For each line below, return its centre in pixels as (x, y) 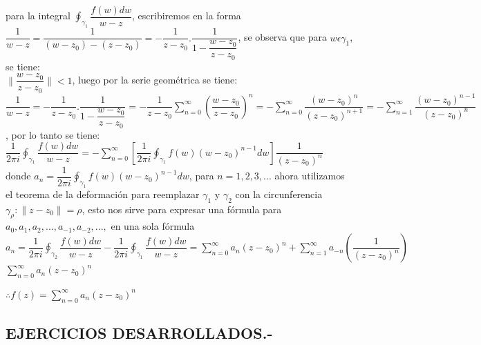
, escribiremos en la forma (187, 16)
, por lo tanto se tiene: (53, 134)
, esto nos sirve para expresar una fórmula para (182, 209)
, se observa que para (282, 37)
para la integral (38, 16)
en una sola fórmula (153, 226)
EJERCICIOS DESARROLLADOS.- (139, 333)
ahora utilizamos (310, 176)
